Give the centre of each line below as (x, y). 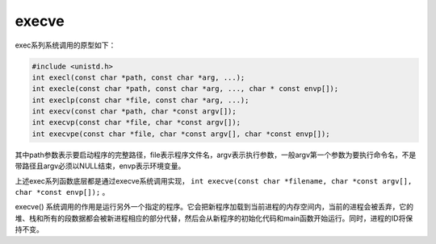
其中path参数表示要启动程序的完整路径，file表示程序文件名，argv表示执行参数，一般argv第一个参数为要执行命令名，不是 (216, 155)
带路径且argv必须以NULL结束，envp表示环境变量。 (100, 166)
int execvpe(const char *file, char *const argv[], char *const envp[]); (181, 134)
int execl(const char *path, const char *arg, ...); (138, 77)
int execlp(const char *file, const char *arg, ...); (140, 100)
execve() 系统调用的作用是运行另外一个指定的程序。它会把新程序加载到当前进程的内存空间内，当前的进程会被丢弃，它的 (214, 207)
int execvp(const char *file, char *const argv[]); (136, 122)
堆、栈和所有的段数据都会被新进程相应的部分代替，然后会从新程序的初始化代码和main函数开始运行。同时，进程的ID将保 (214, 218)
